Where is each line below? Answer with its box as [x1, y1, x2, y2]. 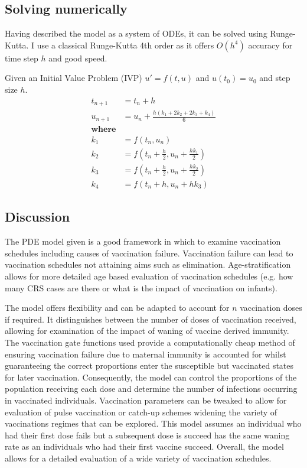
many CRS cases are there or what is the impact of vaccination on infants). [5, 281, 277, 294]
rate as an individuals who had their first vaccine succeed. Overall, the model [5, 440, 284, 453]
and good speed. [48, 51, 107, 64]
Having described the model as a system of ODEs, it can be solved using [5, 27, 267, 40]
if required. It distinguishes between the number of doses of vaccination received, [5, 313, 296, 325]
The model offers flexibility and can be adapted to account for [5, 301, 230, 314]
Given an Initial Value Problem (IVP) [5, 71, 142, 84]
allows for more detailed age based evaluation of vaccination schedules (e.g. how [5, 270, 293, 282]
